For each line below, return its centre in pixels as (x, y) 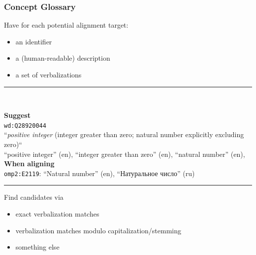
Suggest (17, 115)
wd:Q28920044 (25, 126)
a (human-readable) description (63, 58)
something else (37, 247)
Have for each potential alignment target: (66, 25)
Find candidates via (34, 197)
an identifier (34, 41)
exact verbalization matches (57, 214)
